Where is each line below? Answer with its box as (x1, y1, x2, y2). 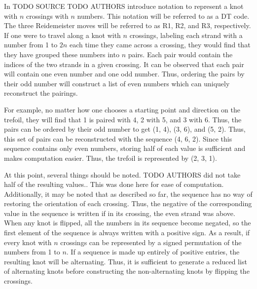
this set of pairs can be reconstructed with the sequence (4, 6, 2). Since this (4, 133, 232, 144)
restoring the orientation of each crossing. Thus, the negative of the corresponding (4, 198, 252, 209)
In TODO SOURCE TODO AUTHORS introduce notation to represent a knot (4, 1, 244, 11)
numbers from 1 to (4, 247, 60, 257)
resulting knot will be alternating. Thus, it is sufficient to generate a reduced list (4, 256, 247, 266)
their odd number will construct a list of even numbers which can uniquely (4, 78, 230, 88)
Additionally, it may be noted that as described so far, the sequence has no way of (4, 188, 253, 199)
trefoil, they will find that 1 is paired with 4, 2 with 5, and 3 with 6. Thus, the (4, 114, 242, 124)
